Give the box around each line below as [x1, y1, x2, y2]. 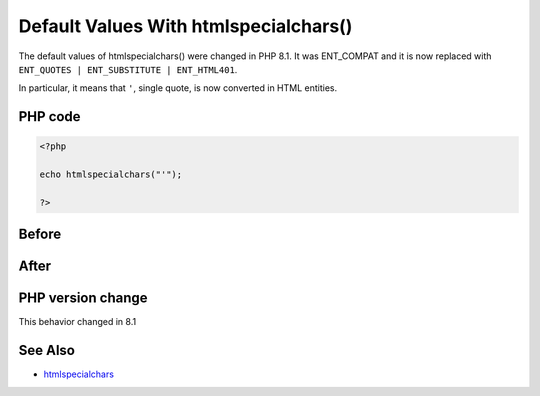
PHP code [18, 108, 81, 125]
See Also [18, 342, 75, 359]
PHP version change [18, 290, 149, 307]
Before [18, 226, 62, 243]
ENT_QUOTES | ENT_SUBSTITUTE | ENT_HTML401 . [18, 63, 238, 75]
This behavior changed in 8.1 [18, 316, 137, 328]
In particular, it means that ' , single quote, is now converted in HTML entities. [18, 82, 338, 94]
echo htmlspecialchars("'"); [39, 169, 183, 180]
